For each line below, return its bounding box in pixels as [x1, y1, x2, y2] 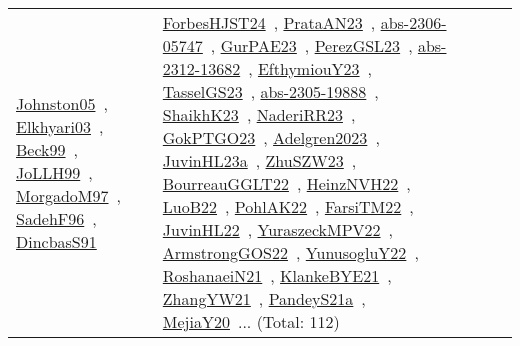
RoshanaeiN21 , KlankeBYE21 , [162, 264, 392, 287]
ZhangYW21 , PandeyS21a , [162, 287, 366, 310]
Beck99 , [16, 137, 79, 161]
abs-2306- [380, 11, 447, 34]
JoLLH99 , [16, 160, 93, 184]
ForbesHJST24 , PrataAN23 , [162, 11, 376, 34]
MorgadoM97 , [16, 183, 121, 207]
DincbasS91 [16, 229, 97, 253]
